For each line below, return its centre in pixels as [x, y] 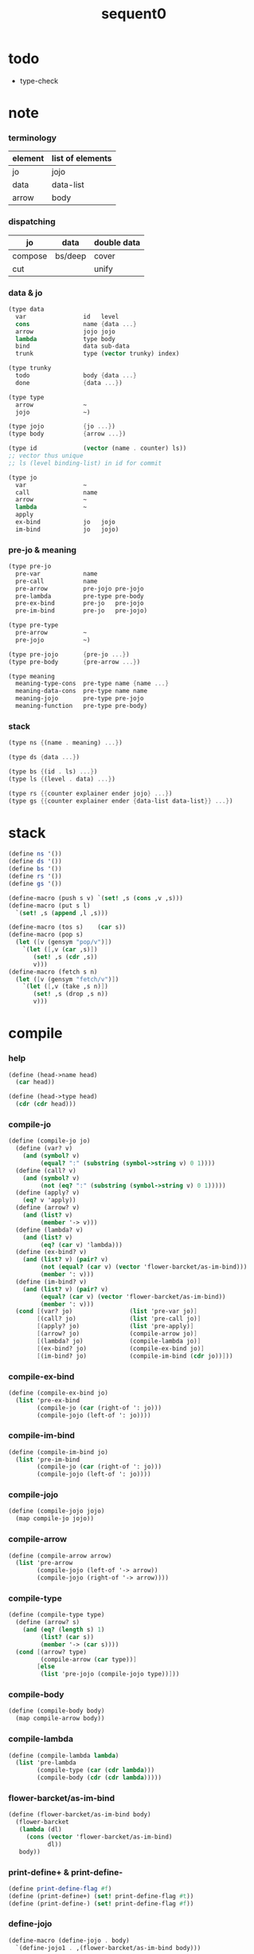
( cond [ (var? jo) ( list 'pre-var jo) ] [106, 1311]
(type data [26, 309]
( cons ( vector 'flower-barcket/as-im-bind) [99, 1837]
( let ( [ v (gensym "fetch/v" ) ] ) [67, 979]
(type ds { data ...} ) [44, 757]
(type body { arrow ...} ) [67, 434]
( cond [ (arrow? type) [51, 1652]
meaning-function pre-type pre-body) [82, 706]
